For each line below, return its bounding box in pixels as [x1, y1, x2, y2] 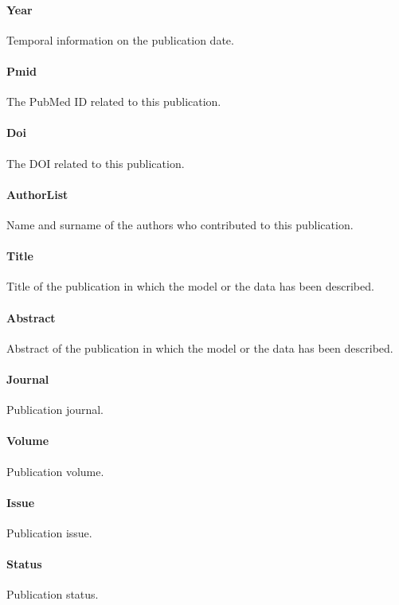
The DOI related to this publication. [6, 154, 185, 171]
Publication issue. [6, 524, 92, 541]
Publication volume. [6, 463, 104, 479]
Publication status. [6, 586, 99, 603]
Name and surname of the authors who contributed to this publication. [6, 216, 354, 232]
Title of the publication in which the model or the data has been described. [6, 278, 374, 295]
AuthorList [6, 185, 68, 202]
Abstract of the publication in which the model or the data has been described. [6, 339, 393, 356]
